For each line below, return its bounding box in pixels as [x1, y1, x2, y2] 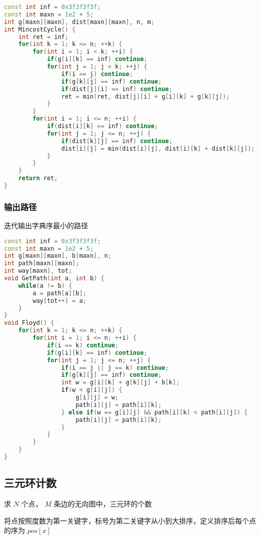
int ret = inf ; [18, 33, 68, 41]
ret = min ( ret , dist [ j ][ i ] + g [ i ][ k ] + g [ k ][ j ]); [61, 93, 230, 100]
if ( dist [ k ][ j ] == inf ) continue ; [61, 137, 172, 145]
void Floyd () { [4, 319, 54, 327]
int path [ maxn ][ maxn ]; [4, 260, 79, 267]
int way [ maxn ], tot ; [4, 267, 72, 275]
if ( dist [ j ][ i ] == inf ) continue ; [61, 85, 172, 93]
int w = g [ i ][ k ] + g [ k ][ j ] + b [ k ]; [61, 379, 180, 386]
